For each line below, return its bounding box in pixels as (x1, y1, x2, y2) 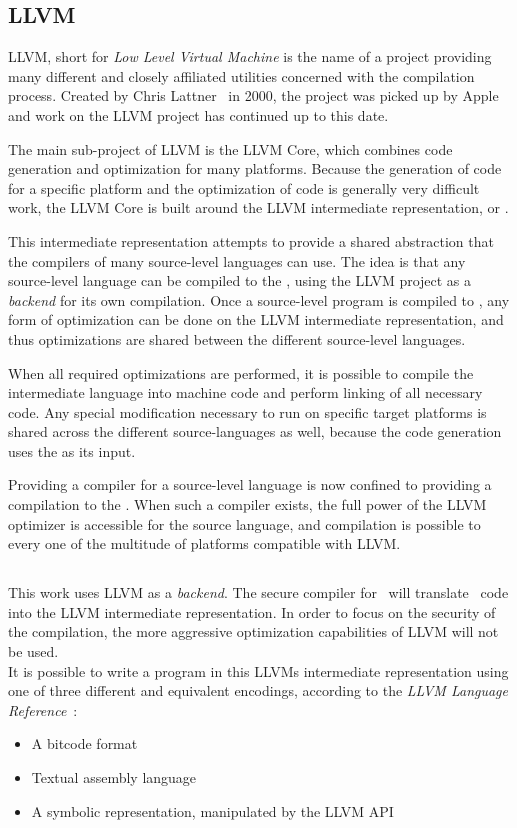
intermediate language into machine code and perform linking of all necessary (8, 382, 483, 403)
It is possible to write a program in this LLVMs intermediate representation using (8, 660, 509, 681)
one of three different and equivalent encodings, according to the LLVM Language (8, 680, 508, 701)
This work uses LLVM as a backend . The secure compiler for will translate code (8, 582, 509, 603)
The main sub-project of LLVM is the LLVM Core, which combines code (8, 138, 453, 159)
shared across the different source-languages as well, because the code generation (8, 421, 502, 442)
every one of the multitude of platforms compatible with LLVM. (8, 533, 401, 554)
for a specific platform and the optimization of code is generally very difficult (8, 177, 480, 198)
